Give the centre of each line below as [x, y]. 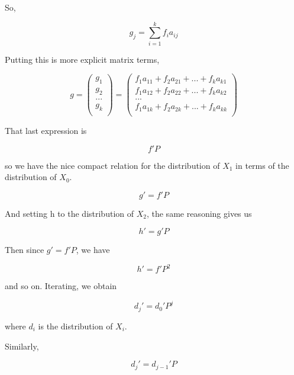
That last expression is [46, 130]
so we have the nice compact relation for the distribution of [112, 165]
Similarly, [22, 346]
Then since [25, 250]
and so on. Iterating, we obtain [61, 286]
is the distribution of [75, 326]
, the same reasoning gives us [199, 213]
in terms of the [262, 165]
